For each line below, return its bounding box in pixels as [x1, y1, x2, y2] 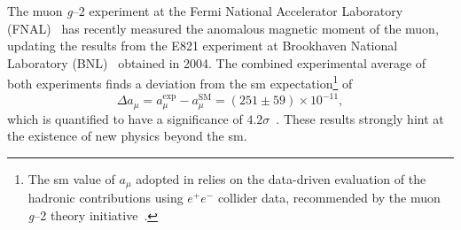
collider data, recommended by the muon [217, 188, 441, 207]
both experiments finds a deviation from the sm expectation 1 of [7, 72, 353, 93]
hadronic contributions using [27, 188, 184, 207]
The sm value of [27, 169, 115, 188]
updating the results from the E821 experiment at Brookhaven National [7, 36, 398, 55]
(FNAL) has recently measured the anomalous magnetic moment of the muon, [7, 19, 439, 37]
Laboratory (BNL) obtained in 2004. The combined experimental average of [7, 53, 426, 72]
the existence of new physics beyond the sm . [7, 126, 247, 145]
